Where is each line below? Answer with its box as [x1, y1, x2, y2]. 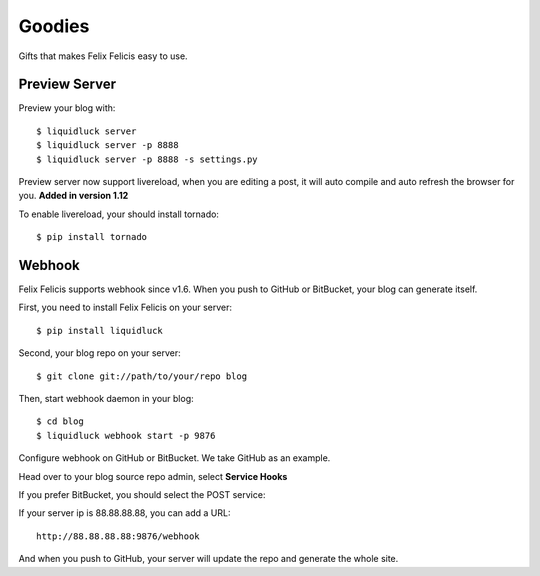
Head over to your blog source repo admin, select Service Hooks [18, 470, 288, 482]
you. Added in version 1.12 [18, 190, 129, 202]
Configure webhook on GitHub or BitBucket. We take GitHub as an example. [18, 452, 331, 464]
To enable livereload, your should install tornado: [18, 208, 220, 220]
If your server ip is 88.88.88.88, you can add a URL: [18, 507, 231, 519]
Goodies [18, 15, 90, 37]
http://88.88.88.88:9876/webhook [36, 530, 200, 542]
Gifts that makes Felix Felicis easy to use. [18, 50, 189, 62]
